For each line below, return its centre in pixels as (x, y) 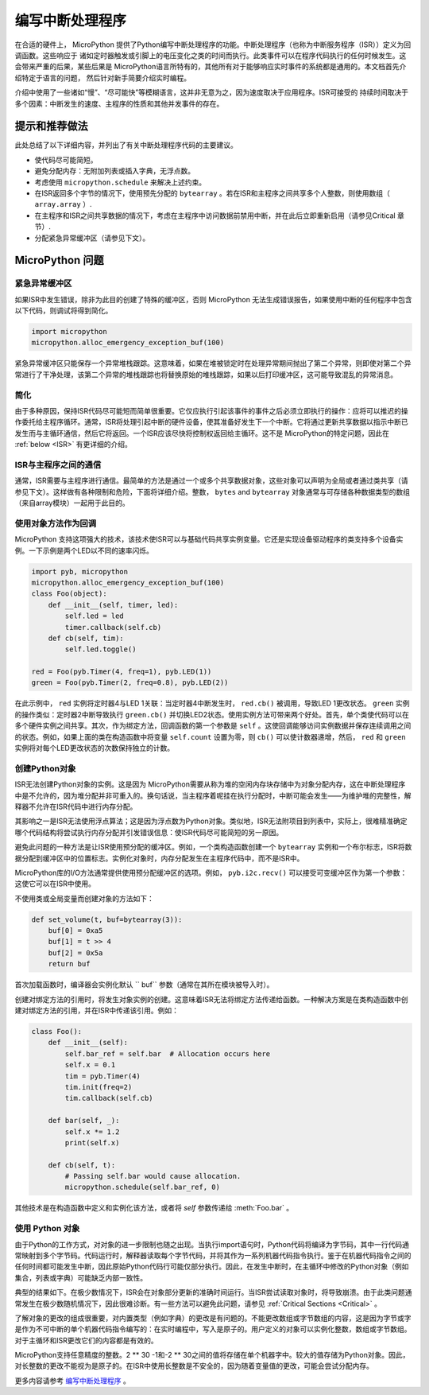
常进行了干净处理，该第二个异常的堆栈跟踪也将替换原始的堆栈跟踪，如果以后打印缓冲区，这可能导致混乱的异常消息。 (206, 375)
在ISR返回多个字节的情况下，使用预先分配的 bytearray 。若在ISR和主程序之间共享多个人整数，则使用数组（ (213, 193)
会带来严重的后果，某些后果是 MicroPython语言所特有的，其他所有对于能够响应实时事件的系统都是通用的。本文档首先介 (211, 67)
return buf (69, 964)
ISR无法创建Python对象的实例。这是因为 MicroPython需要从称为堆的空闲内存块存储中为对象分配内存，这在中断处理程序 (210, 784)
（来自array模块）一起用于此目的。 (72, 503)
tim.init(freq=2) (99, 1087)
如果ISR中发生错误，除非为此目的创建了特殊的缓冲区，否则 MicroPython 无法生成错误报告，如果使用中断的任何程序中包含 (213, 299)
